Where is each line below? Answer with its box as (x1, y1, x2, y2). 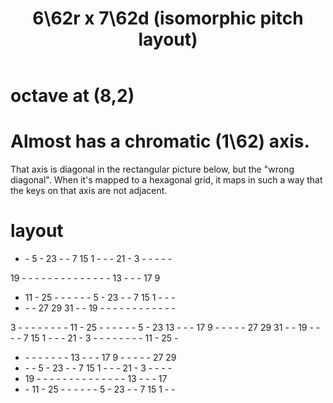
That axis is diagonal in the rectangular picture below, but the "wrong (10, 163, 295, 176)
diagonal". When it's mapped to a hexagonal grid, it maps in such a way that (10, 174, 323, 186)
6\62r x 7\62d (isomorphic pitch (32, 7, 304, 30)
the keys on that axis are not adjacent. (10, 185, 168, 197)
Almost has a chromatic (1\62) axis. (10, 130, 310, 153)
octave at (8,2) (10, 85, 135, 107)
